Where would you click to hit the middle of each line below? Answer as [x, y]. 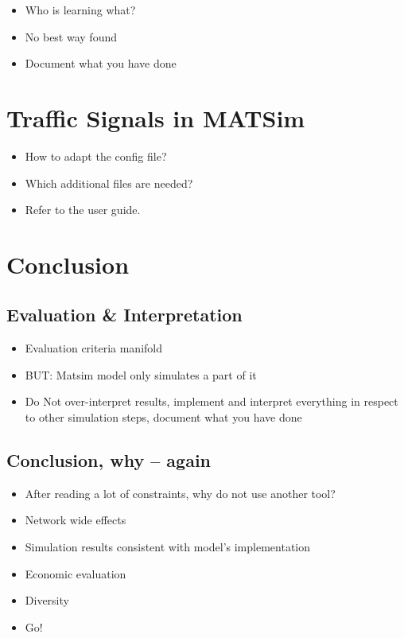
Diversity [47, 600]
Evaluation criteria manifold [93, 348]
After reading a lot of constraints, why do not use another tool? [180, 493]
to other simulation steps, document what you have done [163, 417]
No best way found [71, 36]
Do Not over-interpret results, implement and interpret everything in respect [212, 401]
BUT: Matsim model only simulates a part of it [141, 374]
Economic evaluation [76, 573]
